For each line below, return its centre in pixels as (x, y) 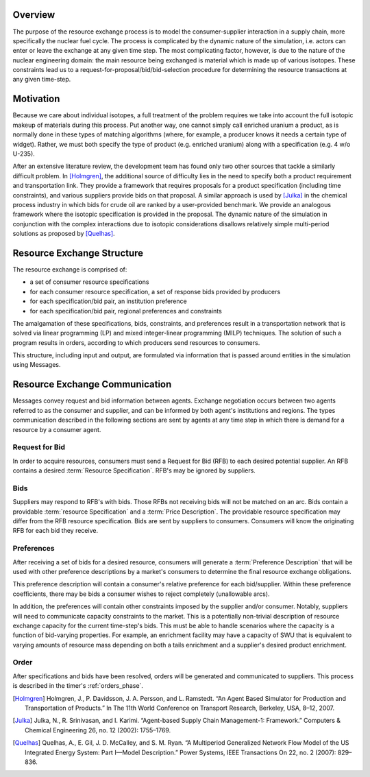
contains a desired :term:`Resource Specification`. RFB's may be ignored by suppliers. (134, 470)
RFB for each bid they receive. (56, 531)
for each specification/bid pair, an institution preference (109, 301)
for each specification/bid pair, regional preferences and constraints (126, 311)
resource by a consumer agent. (57, 429)
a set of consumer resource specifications (89, 282)
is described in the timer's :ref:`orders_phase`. (78, 686)
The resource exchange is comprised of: (70, 269)
